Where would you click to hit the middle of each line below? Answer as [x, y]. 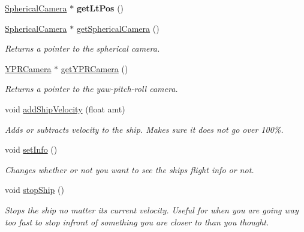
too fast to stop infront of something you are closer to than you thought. [137, 221]
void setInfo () [31, 149]
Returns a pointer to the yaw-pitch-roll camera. [91, 89]
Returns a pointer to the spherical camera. [82, 48]
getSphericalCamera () [118, 28]
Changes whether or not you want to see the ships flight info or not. [130, 169]
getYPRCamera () [94, 68]
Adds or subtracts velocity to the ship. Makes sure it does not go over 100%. [144, 129]
